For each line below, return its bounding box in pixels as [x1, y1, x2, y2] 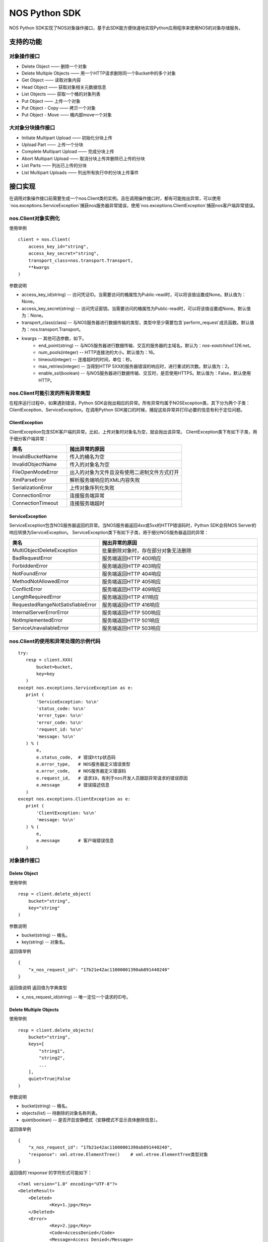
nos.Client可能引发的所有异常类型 [9, 389, 90, 396]
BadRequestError [12, 554, 52, 561]
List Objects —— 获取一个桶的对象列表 [21, 91, 101, 97]
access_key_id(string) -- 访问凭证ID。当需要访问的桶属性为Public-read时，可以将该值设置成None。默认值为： [21, 292, 247, 298]
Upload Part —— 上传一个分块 [21, 142, 84, 148]
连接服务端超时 [69, 500, 105, 507]
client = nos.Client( [18, 236, 70, 242]
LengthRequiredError [12, 594, 62, 601]
